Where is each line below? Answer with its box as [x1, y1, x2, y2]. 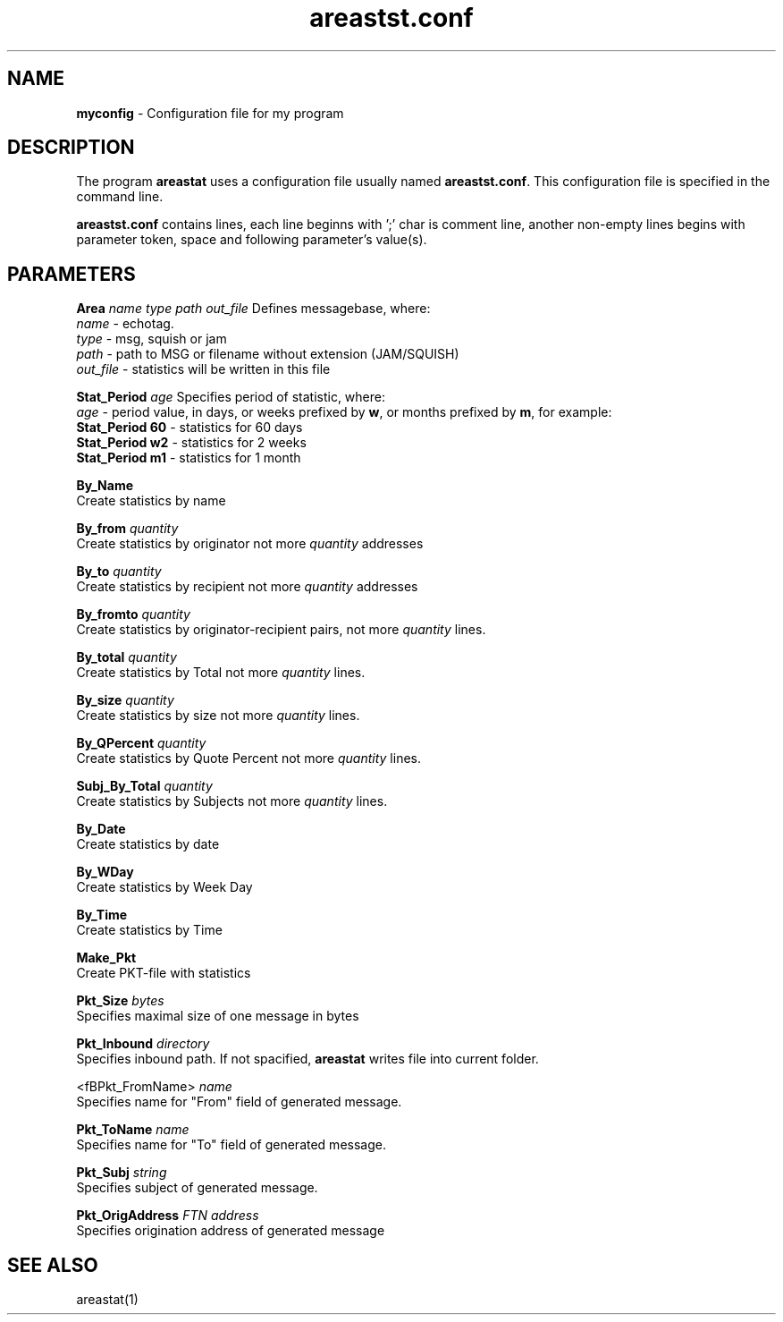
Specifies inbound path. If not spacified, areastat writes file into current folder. [76, 1051, 539, 1067]
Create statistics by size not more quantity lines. [76, 708, 360, 724]
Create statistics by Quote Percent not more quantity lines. [76, 750, 421, 767]
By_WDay [76, 864, 134, 880]
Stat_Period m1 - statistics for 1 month [76, 450, 301, 466]
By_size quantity [76, 692, 174, 708]
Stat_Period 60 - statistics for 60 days [76, 419, 303, 436]
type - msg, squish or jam [76, 331, 227, 347]
